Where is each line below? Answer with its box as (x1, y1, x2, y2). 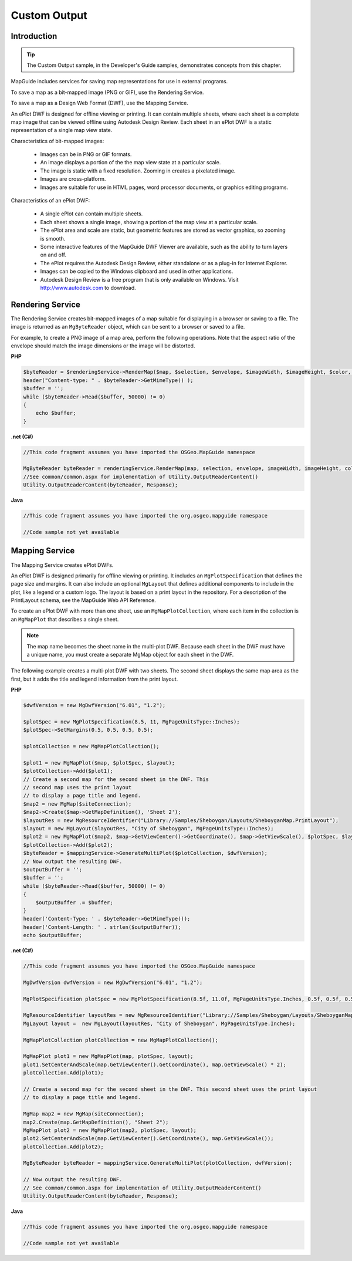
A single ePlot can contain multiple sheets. (40, 210, 143, 217)
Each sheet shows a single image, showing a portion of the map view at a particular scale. (40, 218, 258, 225)
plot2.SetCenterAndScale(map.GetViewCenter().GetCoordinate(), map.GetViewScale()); (23, 1135, 274, 1142)
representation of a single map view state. (11, 127, 113, 134)
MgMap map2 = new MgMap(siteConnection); (23, 1111, 144, 1117)
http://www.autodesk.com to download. (40, 284, 136, 291)
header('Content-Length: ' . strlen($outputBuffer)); (23, 924, 181, 930)
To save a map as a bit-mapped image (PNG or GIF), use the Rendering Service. (11, 89, 204, 96)
